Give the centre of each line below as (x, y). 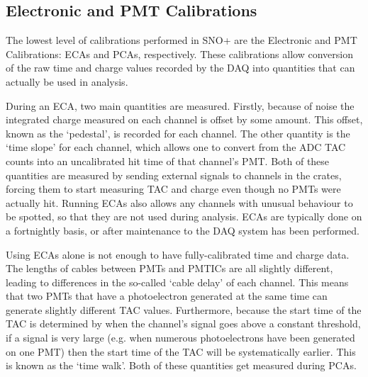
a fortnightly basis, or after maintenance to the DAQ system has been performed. (183, 230)
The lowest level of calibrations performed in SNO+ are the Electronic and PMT (182, 40)
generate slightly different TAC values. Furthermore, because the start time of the (184, 309)
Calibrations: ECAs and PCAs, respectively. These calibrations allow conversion (179, 54)
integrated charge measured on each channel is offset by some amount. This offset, (184, 119)
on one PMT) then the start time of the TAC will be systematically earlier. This (181, 351)
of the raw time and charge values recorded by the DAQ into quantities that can (180, 68)
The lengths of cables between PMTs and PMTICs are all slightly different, (169, 268)
